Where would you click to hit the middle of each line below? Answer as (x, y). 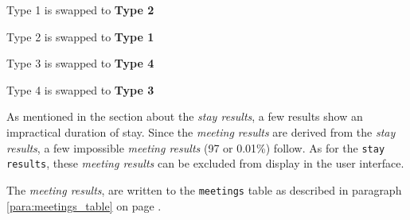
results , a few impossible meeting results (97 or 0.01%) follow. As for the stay (196, 147)
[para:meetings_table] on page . (84, 205)
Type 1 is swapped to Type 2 (80, 10)
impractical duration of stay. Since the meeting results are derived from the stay (201, 131)
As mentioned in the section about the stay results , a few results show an (185, 116)
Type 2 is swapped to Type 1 (80, 36)
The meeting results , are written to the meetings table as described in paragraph (204, 189)
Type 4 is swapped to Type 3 (80, 89)
